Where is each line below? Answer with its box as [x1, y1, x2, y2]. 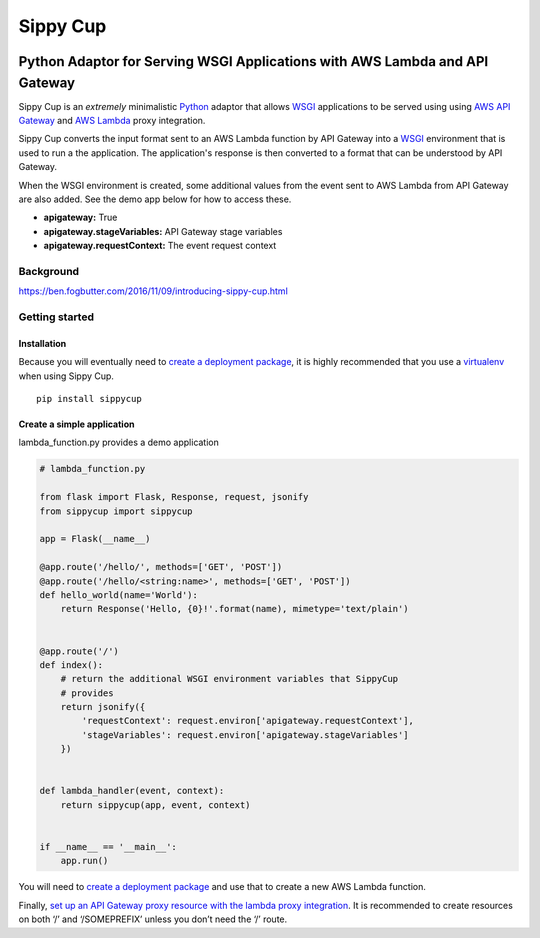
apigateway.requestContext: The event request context [43, 240, 277, 252]
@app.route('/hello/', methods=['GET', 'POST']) [39, 561, 283, 573]
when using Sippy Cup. [18, 370, 115, 382]
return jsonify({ [60, 701, 146, 713]
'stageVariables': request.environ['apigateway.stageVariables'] [81, 729, 409, 740]
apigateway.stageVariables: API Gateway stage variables [43, 225, 283, 237]
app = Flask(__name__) [39, 533, 151, 545]
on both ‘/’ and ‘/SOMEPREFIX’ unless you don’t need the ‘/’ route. [18, 913, 288, 925]
